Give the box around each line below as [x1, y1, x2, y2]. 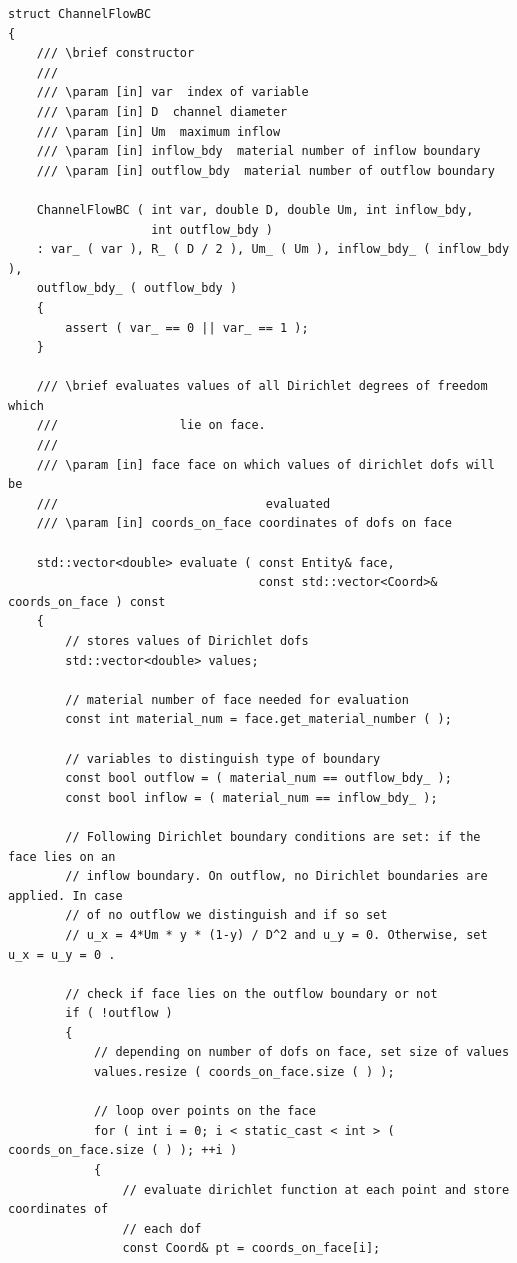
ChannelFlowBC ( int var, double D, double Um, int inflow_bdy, [36, 202, 474, 217]
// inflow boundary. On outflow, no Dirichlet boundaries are [65, 869, 488, 884]
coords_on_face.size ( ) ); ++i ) [8, 1143, 238, 1158]
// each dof [122, 1221, 202, 1236]
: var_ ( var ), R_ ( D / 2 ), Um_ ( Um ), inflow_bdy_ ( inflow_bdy [36, 242, 510, 257]
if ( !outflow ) [65, 1006, 173, 1021]
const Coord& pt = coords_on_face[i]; [122, 1241, 381, 1256]
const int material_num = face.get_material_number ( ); [65, 712, 452, 727]
